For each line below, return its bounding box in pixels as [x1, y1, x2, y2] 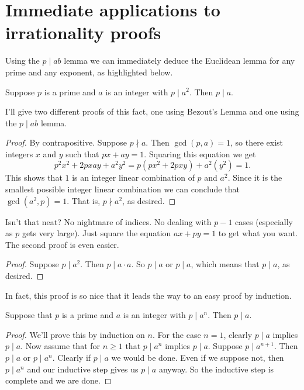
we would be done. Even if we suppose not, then [111, 351, 284, 363]
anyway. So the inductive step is [158, 363, 274, 375]
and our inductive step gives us [27, 363, 139, 375]
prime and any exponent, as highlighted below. [5, 65, 173, 78]
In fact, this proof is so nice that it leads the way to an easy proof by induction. [5, 289, 292, 301]
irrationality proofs [5, 20, 161, 44]
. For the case [152, 328, 201, 340]
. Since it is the [227, 171, 282, 184]
